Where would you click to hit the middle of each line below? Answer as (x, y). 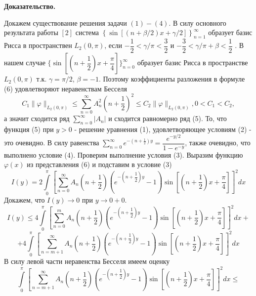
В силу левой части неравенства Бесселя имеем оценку (87, 261)
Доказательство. (30, 6)
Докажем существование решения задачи (65, 22)
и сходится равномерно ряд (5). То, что (168, 118)
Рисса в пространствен (38, 45)
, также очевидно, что (218, 142)
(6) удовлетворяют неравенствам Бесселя (66, 88)
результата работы (31, 32)
